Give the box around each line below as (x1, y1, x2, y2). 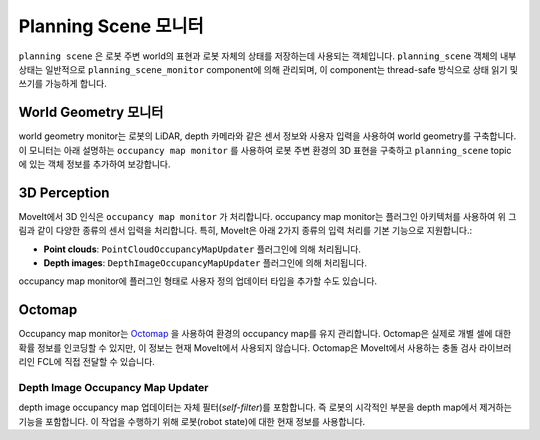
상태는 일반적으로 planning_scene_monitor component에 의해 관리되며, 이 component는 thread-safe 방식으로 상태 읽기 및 (18, 63, 519, 75)
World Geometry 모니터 (18, 104, 164, 121)
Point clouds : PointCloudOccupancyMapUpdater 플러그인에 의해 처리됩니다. (43, 243, 362, 255)
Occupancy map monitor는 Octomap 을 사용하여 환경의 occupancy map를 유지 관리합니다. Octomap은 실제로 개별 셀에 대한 (18, 328, 512, 340)
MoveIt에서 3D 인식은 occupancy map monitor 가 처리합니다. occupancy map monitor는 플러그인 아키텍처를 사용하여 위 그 (18, 210, 517, 222)
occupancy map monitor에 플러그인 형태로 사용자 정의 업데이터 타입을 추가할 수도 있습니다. (18, 275, 378, 287)
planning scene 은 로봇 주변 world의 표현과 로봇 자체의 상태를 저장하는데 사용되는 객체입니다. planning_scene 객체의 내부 (18, 50, 517, 62)
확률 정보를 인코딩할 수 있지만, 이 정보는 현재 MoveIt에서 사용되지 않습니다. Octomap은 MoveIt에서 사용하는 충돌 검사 (18, 341, 477, 354)
